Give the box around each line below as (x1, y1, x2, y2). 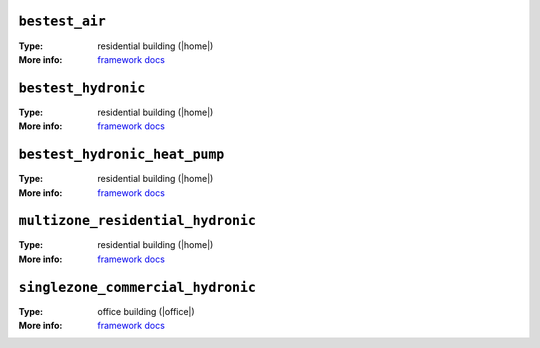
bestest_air (18, 13, 107, 30)
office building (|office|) (97, 305, 195, 317)
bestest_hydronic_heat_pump (18, 146, 225, 163)
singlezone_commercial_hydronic (18, 279, 257, 295)
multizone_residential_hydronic (18, 213, 257, 229)
